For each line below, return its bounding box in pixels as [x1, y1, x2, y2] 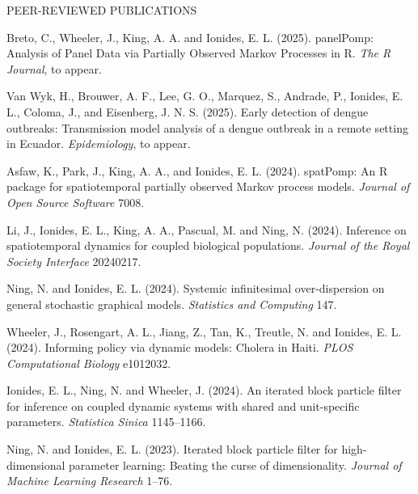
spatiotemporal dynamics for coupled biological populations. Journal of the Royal [6, 237, 410, 254]
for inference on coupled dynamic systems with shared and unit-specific [6, 397, 360, 414]
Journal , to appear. [6, 60, 102, 77]
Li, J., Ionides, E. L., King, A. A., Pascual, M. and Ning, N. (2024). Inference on [6, 221, 407, 238]
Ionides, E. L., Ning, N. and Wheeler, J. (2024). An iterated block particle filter [6, 382, 402, 399]
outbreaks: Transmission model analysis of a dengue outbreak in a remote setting [6, 119, 408, 136]
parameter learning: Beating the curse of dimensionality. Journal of [69, 456, 402, 473]
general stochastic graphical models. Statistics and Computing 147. [6, 295, 337, 312]
